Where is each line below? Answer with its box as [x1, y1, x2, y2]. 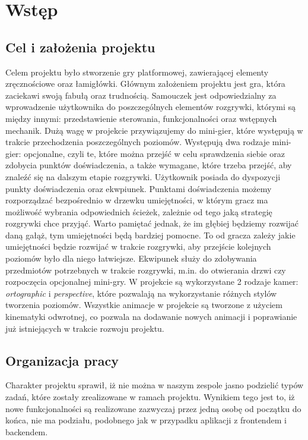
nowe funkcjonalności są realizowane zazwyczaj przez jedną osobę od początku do [5, 402, 301, 414]
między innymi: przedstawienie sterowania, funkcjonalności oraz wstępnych [5, 112, 277, 124]
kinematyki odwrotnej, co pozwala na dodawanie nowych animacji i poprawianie [5, 310, 297, 323]
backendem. [5, 425, 48, 438]
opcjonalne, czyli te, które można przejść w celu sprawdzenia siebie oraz [24, 147, 285, 159]
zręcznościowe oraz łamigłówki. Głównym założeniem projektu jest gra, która [5, 77, 285, 90]
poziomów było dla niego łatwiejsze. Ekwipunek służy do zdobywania [5, 252, 257, 265]
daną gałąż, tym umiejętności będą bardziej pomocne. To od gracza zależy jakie [5, 228, 296, 241]
